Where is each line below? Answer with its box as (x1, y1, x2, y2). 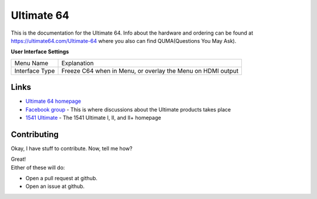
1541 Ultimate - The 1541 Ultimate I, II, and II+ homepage (25, 114, 161, 122)
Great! (11, 156, 26, 163)
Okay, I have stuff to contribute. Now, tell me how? (11, 144, 133, 152)
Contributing (11, 129, 59, 139)
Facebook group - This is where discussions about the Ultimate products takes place (25, 106, 231, 113)
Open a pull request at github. (25, 175, 98, 182)
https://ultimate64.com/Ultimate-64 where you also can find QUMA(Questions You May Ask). (11, 37, 237, 44)
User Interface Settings (11, 48, 69, 55)
